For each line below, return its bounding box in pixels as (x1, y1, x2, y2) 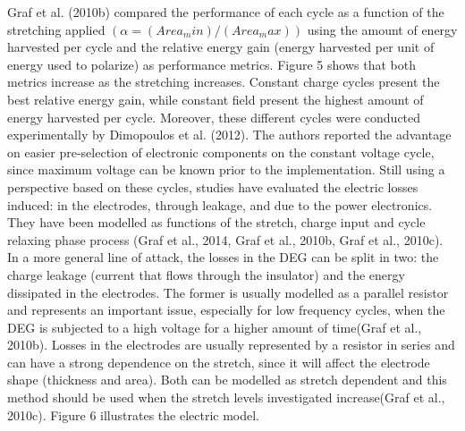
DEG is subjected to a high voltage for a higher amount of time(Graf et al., (7, 317, 422, 336)
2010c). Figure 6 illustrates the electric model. (7, 405, 260, 424)
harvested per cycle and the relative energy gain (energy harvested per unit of (7, 38, 435, 56)
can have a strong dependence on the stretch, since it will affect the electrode (7, 352, 430, 371)
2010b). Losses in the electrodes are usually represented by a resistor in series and (7, 335, 455, 354)
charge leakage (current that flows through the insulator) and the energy (7, 265, 405, 283)
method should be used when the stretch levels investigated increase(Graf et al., (7, 388, 445, 407)
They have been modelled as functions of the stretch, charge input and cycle (7, 213, 426, 232)
